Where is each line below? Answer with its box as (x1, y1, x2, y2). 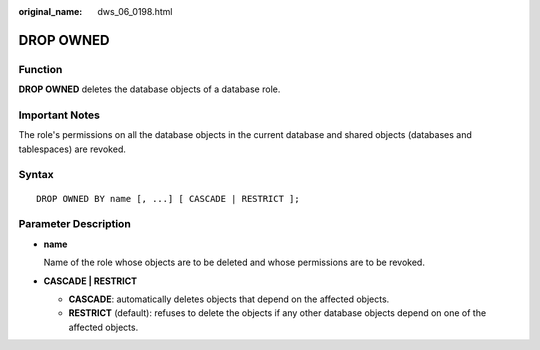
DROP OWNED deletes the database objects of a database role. (18, 83, 281, 95)
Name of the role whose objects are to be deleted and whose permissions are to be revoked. (43, 256, 425, 269)
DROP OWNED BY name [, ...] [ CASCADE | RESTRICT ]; (36, 193, 300, 204)
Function (18, 62, 63, 76)
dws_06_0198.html (97, 6, 173, 17)
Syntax (18, 168, 54, 182)
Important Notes (18, 108, 100, 122)
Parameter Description (18, 217, 132, 231)
